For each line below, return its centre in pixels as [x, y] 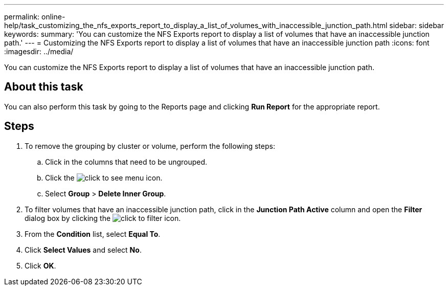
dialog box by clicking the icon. [103, 218]
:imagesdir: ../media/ [39, 51]
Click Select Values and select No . [83, 250]
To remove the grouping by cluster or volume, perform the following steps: [150, 146]
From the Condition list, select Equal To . [93, 234]
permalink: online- [35, 17]
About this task [44, 87]
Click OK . [40, 265]
